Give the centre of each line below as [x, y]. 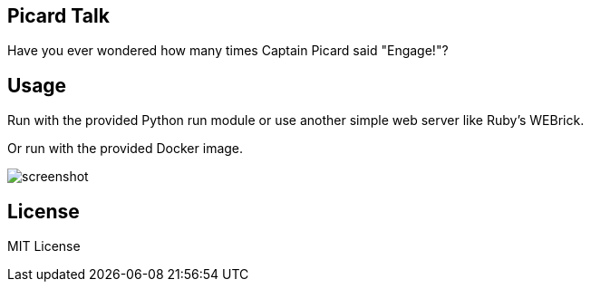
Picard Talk [58, 16]
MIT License [44, 246]
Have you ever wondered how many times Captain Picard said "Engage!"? [228, 51]
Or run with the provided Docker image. [126, 149]
